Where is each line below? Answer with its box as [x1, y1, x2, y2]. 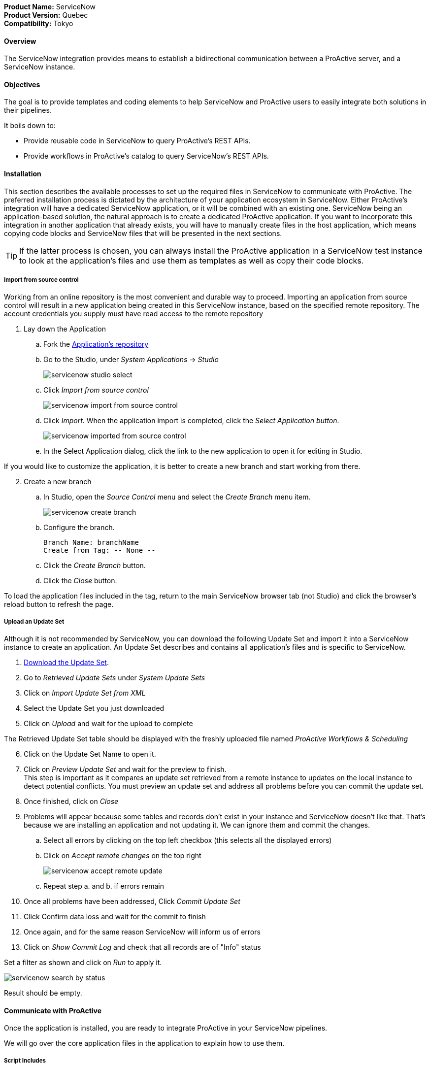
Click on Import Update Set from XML [24, 689, 146, 698]
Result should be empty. [4, 989, 82, 998]
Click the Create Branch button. [43, 561, 146, 570]
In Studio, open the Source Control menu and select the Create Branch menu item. [43, 493, 311, 501]
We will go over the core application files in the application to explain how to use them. [4, 1039, 285, 1048]
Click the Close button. [43, 576, 117, 585]
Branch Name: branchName [43, 538, 139, 547]
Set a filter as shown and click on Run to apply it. [4, 958, 162, 967]
